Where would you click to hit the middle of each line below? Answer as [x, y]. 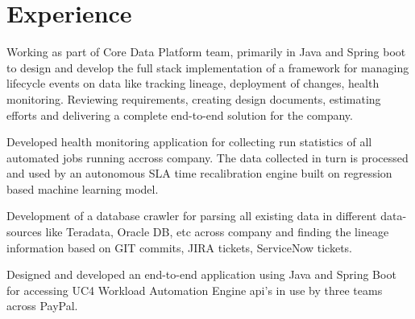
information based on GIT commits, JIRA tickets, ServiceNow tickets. [179, 247]
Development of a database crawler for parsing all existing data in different [192, 216]
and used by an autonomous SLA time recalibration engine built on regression [199, 173]
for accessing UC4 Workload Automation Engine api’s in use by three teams [195, 290]
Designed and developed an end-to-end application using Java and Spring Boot [201, 274]
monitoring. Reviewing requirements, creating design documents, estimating [194, 98]
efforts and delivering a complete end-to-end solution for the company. [180, 115]
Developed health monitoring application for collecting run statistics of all [189, 142]
